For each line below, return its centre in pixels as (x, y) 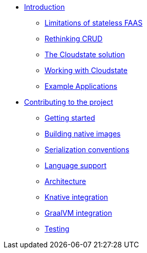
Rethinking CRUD (74, 39)
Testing (57, 229)
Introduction (45, 7)
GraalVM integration (78, 213)
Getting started (70, 118)
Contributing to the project (69, 102)
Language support (76, 165)
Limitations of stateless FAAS (94, 23)
